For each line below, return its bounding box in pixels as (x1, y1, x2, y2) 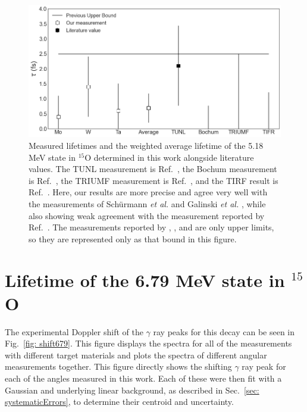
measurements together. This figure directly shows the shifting (5, 360, 232, 373)
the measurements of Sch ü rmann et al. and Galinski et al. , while (29, 198, 266, 210)
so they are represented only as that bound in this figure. (29, 232, 237, 245)
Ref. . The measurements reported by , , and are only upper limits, (29, 221, 274, 233)
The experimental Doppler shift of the (5, 325, 143, 338)
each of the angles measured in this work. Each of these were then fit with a (5, 372, 282, 385)
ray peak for (242, 360, 286, 373)
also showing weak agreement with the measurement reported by (29, 209, 265, 221)
